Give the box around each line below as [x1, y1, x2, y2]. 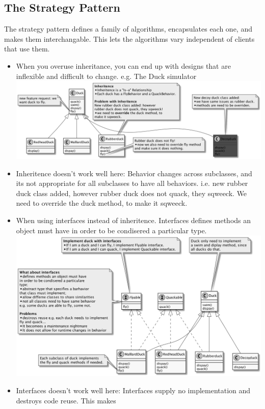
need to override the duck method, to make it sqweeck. [16, 198, 188, 208]
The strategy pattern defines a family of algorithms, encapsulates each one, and [4, 23, 252, 34]
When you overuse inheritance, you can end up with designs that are [16, 60, 231, 71]
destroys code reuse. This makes [16, 395, 116, 405]
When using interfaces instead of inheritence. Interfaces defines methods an [16, 215, 251, 226]
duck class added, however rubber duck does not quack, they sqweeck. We [16, 187, 247, 198]
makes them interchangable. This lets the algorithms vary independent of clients [4, 33, 255, 44]
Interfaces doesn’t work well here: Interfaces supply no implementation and [16, 385, 251, 395]
